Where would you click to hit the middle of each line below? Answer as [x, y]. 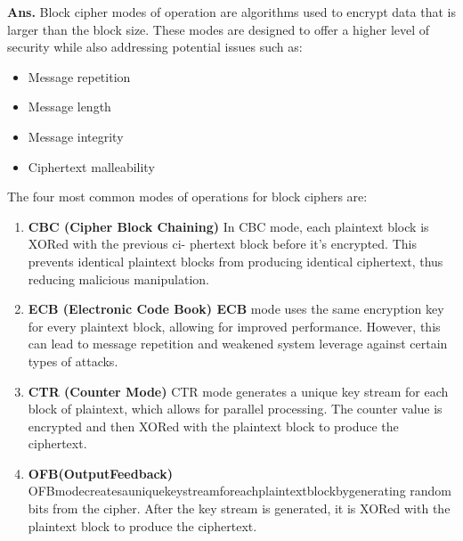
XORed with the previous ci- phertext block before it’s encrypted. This [222, 244]
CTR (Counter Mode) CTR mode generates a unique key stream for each [238, 391]
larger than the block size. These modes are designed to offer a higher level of [219, 29]
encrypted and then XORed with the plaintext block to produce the [213, 426]
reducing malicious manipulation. [118, 279]
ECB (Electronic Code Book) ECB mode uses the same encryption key [236, 309]
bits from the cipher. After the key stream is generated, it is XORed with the [239, 508]
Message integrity [76, 136]
